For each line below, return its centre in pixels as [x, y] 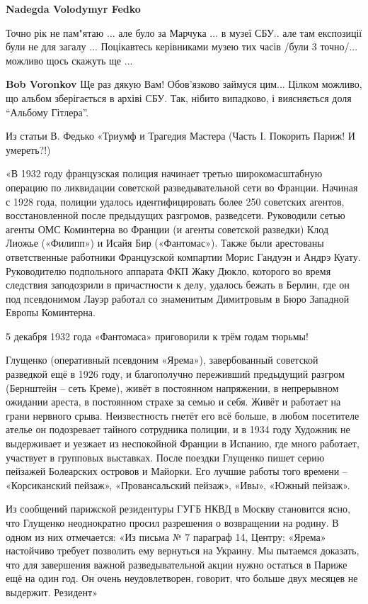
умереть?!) [28, 149]
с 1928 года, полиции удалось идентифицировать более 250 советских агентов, [175, 201]
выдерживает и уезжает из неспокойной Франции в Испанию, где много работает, [183, 443]
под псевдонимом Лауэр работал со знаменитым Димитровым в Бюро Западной [178, 298]
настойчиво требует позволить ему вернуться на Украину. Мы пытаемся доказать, [183, 550]
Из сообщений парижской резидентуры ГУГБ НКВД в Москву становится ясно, [178, 509]
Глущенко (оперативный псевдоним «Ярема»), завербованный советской [162, 360]
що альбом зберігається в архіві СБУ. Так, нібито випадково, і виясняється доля [179, 97]
